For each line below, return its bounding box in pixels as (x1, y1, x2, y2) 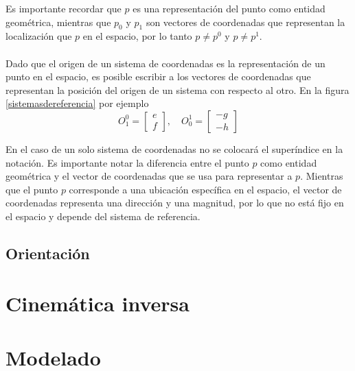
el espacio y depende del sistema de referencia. (5, 208, 201, 223)
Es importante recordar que (5, 1, 122, 15)
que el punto (5, 182, 58, 196)
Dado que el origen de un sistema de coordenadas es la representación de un (5, 56, 325, 70)
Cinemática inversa (5, 289, 190, 318)
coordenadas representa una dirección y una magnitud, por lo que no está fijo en (5, 195, 344, 210)
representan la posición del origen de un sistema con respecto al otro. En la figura (5, 82, 350, 97)
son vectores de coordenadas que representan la (146, 14, 345, 29)
